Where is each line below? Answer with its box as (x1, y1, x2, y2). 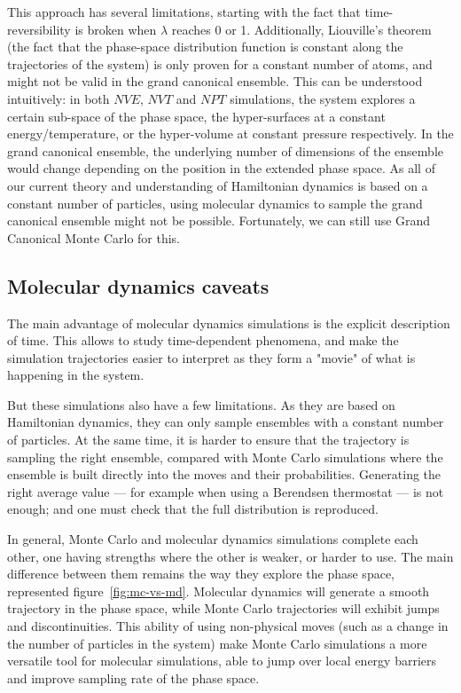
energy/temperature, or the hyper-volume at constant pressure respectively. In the (7, 124, 454, 143)
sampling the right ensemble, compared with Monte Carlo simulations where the (7, 447, 443, 466)
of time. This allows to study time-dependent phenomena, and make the (7, 331, 399, 350)
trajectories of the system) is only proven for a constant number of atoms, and (7, 54, 433, 73)
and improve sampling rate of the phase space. (7, 668, 260, 687)
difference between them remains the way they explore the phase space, (7, 564, 395, 583)
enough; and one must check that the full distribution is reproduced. (7, 500, 379, 518)
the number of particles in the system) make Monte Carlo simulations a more (7, 634, 427, 652)
